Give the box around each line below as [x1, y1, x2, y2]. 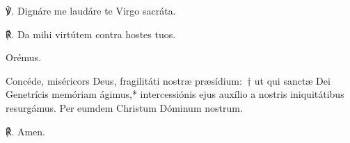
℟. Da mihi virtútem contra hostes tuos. [6, 26, 176, 41]
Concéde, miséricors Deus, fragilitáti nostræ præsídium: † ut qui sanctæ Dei [6, 73, 331, 87]
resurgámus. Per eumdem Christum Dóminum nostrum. [6, 100, 243, 115]
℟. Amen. [6, 124, 45, 138]
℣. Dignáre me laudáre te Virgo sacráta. [6, 3, 176, 17]
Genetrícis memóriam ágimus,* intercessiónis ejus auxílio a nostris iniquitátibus [6, 87, 344, 101]
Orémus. [6, 50, 42, 65]
